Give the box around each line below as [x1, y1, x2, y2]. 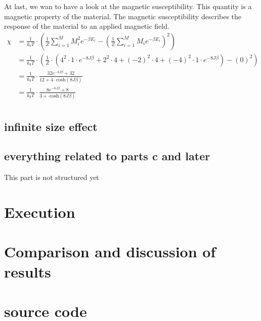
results [4, 261, 51, 282]
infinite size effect [4, 118, 98, 134]
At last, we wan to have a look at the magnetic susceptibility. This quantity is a [4, 1, 252, 11]
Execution [4, 202, 75, 222]
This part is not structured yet [4, 172, 99, 182]
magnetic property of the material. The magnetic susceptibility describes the [4, 11, 242, 21]
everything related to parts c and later [4, 148, 210, 164]
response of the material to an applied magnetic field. [4, 21, 169, 31]
